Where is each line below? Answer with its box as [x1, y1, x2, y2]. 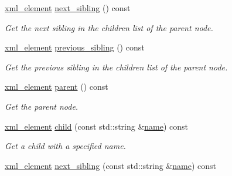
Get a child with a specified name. [5, 140, 126, 152]
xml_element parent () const [5, 80, 108, 93]
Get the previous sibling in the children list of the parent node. [5, 60, 228, 73]
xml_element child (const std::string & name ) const [5, 120, 189, 132]
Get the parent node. [5, 100, 79, 112]
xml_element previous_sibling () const [5, 41, 145, 53]
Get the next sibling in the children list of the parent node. [5, 21, 213, 33]
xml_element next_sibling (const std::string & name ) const [5, 159, 216, 171]
